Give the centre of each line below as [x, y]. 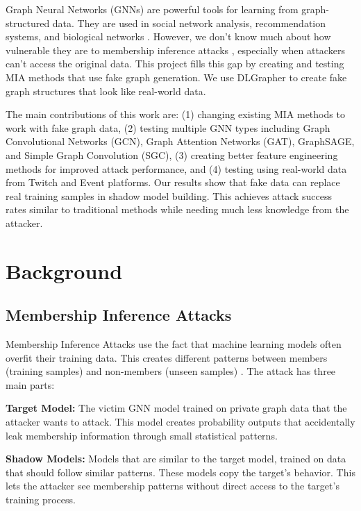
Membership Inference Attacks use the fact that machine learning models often [174, 344]
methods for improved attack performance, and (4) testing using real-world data [176, 168]
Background [64, 270]
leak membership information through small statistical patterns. [142, 435]
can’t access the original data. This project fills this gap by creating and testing [175, 64]
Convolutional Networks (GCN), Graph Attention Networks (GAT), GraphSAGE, [180, 141]
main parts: [30, 384]
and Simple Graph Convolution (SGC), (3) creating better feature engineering [172, 154]
